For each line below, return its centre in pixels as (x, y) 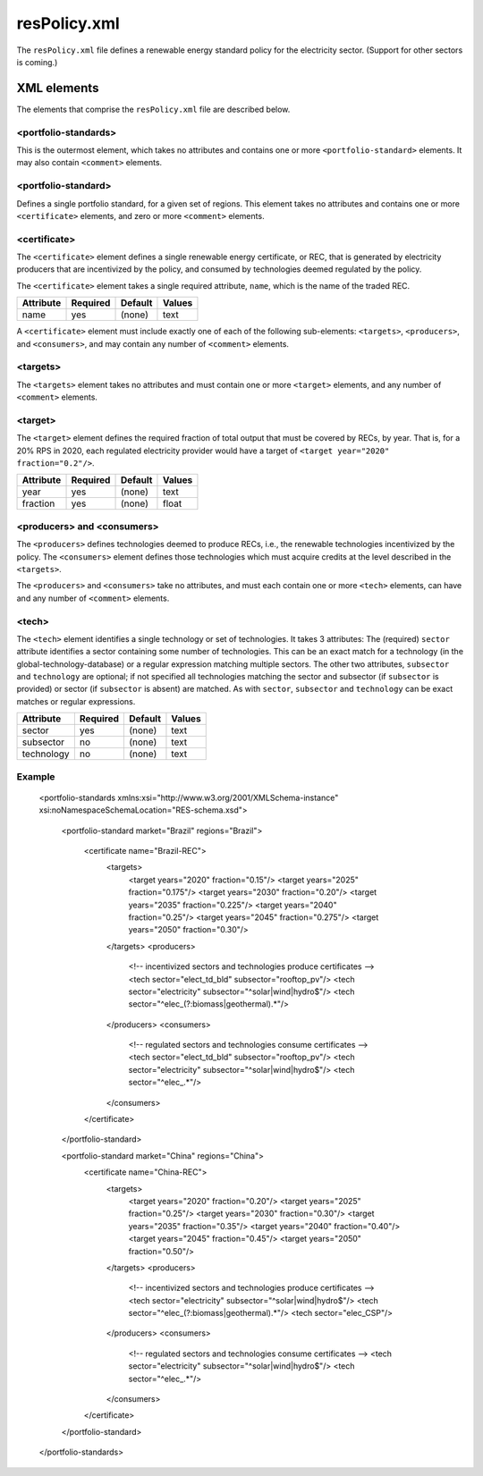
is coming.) (37, 62)
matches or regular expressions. (76, 701)
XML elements (58, 88)
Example (36, 776)
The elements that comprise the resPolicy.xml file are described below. (153, 109)
